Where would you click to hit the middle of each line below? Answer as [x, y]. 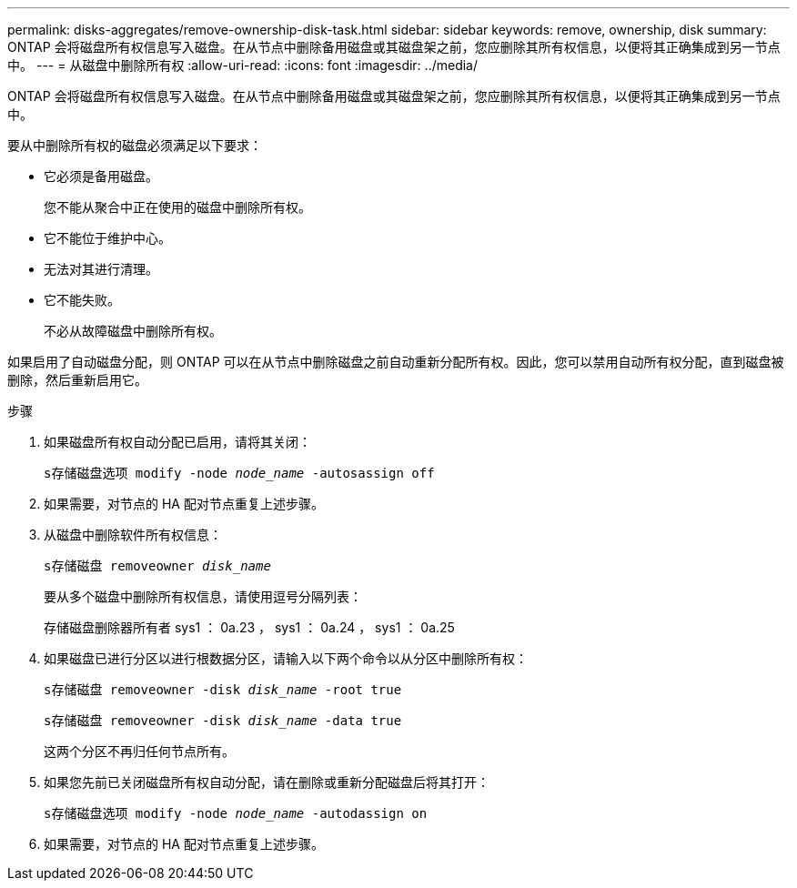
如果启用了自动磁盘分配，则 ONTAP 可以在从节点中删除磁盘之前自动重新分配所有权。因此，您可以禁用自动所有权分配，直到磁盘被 [396, 362]
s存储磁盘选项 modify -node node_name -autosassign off [239, 473]
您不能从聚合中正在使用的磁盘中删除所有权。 [177, 207]
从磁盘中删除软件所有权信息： [133, 535]
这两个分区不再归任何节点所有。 [139, 751]
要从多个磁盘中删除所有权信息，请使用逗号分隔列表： [203, 596]
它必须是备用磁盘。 [101, 176]
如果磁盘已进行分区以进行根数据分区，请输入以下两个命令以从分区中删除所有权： [286, 658]
